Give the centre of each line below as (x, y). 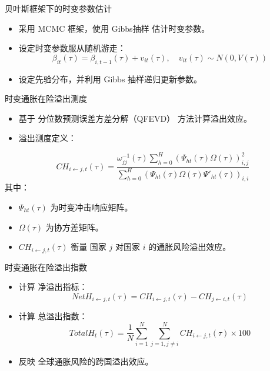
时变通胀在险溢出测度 (46, 98)
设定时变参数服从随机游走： (72, 48)
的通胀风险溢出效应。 (190, 247)
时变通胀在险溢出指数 (46, 267)
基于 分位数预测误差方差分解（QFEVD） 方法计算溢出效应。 (135, 118)
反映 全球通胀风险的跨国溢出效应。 (86, 361)
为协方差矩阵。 (74, 227)
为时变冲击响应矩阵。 (91, 207)
